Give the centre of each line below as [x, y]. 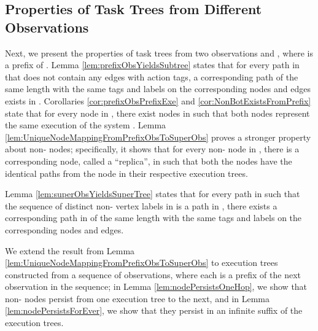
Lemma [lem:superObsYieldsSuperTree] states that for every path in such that [153, 194]
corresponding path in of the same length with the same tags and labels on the [153, 218]
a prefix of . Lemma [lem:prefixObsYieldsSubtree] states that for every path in [152, 65]
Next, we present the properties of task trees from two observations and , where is [159, 53]
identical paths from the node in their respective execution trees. [126, 173]
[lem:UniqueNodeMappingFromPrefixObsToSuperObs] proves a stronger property [158, 137]
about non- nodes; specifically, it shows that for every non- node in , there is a [152, 149]
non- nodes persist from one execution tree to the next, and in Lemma [138, 298]
